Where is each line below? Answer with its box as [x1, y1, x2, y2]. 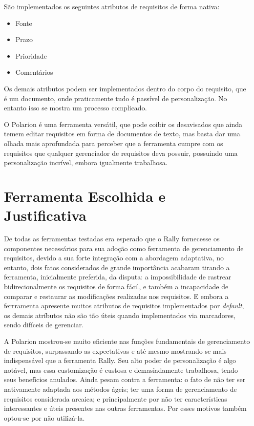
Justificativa [4, 205, 86, 225]
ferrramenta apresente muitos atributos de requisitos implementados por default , [4, 300, 244, 311]
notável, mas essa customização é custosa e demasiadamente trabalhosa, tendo [4, 364, 238, 375]
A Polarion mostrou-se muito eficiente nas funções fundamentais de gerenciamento [4, 336, 250, 346]
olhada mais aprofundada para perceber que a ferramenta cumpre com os [4, 138, 223, 148]
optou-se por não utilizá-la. [4, 412, 85, 423]
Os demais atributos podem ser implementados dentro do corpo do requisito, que [4, 83, 246, 93]
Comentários [15, 67, 53, 77]
